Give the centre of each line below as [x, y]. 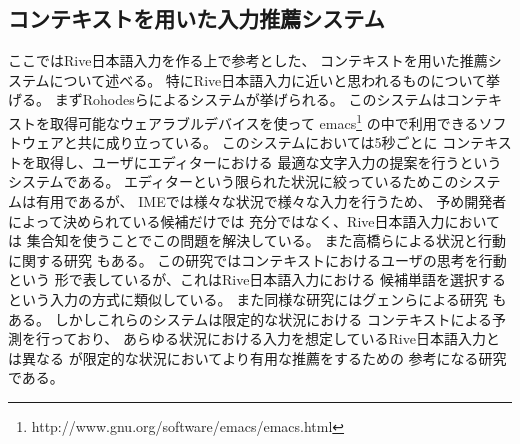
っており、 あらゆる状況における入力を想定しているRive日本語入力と [274, 338]
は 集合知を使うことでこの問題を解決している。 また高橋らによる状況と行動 [257, 240]
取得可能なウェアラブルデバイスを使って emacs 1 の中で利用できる [264, 121]
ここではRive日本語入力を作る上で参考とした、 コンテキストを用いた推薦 [248, 60]
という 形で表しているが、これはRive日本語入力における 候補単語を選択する [257, 279]
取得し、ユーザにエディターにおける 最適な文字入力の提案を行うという [268, 161]
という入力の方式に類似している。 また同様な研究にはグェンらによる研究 [248, 298]
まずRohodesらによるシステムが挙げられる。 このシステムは [250, 99]
